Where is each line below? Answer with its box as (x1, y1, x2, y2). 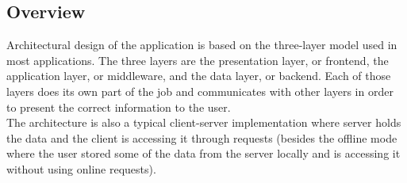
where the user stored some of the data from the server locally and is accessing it (6, 145, 401, 162)
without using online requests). (6, 160, 156, 177)
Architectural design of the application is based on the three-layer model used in (6, 36, 397, 53)
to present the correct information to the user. (6, 98, 231, 115)
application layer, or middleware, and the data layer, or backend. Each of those (6, 67, 391, 84)
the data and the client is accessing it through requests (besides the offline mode (6, 129, 397, 146)
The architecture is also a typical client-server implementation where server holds (6, 114, 401, 131)
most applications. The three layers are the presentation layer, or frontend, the (6, 51, 389, 68)
